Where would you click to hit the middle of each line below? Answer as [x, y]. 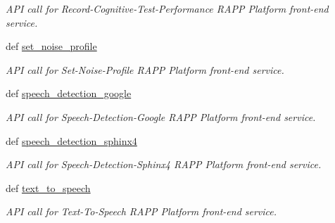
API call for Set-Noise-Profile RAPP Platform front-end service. [145, 69]
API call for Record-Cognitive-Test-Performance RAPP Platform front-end [167, 8]
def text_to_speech [48, 187]
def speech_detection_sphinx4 [71, 140]
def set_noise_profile [51, 46]
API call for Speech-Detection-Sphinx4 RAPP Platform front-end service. [164, 164]
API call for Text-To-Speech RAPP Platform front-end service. [141, 211]
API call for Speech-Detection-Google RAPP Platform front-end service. [161, 116]
